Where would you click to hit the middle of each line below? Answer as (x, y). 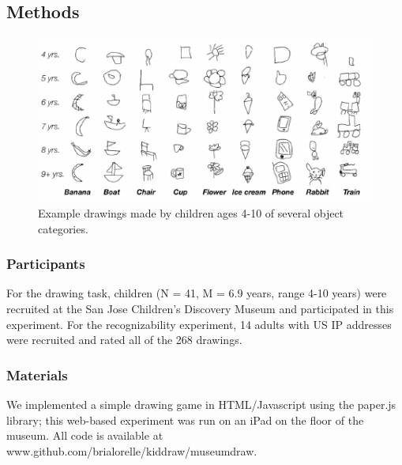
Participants (46, 264)
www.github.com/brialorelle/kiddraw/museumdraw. (132, 450)
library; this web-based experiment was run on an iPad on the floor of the (185, 420)
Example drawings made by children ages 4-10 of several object (191, 213)
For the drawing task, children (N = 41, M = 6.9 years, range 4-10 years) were (197, 293)
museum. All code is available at (85, 435)
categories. (63, 228)
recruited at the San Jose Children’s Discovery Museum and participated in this (200, 309)
